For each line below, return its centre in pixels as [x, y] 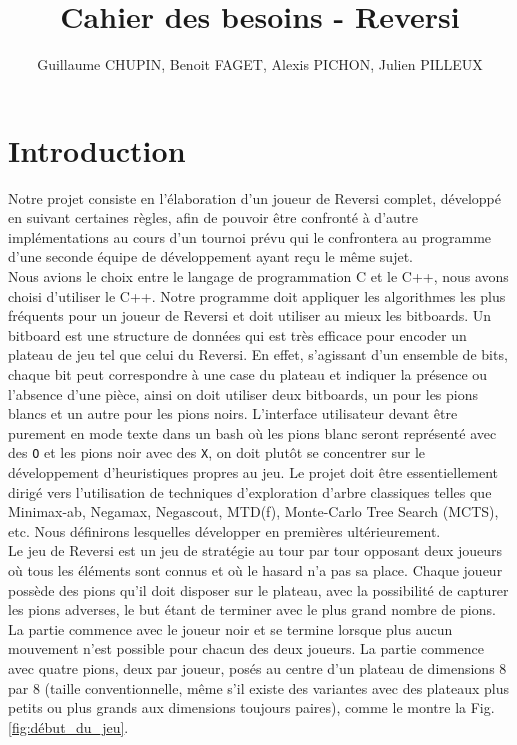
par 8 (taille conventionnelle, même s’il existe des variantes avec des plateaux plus [258, 687]
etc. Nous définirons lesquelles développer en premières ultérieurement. [224, 530]
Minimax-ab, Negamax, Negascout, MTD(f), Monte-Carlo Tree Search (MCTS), [253, 511]
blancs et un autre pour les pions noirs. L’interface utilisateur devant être [233, 413]
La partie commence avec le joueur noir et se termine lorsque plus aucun [230, 628]
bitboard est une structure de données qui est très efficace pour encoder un [237, 334]
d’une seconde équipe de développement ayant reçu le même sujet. [210, 256]
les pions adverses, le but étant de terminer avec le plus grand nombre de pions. [252, 609]
